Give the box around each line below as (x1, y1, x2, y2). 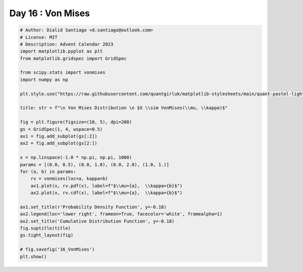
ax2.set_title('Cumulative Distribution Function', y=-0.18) (20, 218, 175, 224)
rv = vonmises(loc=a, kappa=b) (30, 176, 108, 182)
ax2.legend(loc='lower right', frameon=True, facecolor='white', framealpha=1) (20, 211, 223, 217)
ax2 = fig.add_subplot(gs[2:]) (20, 141, 98, 146)
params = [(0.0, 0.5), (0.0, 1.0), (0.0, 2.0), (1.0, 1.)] (20, 162, 169, 167)
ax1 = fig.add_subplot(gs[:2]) (20, 133, 98, 139)
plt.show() (20, 253, 47, 259)
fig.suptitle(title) (20, 225, 71, 231)
